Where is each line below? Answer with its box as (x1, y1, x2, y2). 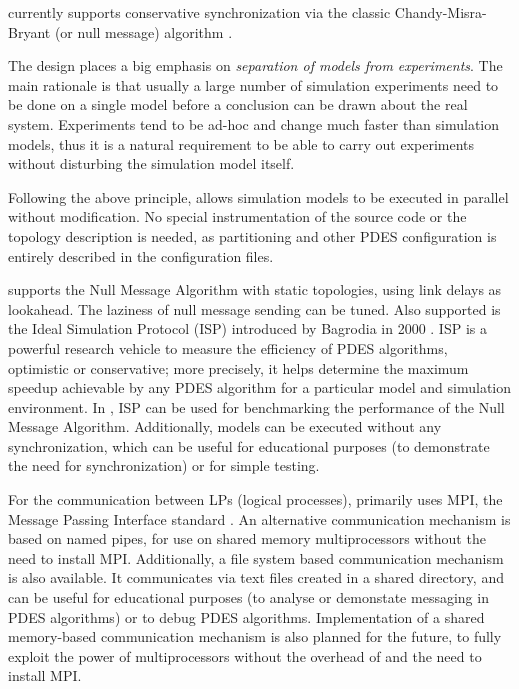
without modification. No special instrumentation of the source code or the (8, 206, 467, 227)
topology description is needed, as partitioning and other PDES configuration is (8, 225, 497, 246)
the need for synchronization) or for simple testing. (8, 455, 320, 476)
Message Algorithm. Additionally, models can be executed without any (8, 416, 442, 437)
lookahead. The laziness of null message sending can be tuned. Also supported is (8, 298, 501, 319)
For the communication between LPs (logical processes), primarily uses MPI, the (8, 489, 503, 510)
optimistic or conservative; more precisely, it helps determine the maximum (8, 357, 469, 378)
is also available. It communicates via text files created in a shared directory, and (8, 567, 504, 588)
